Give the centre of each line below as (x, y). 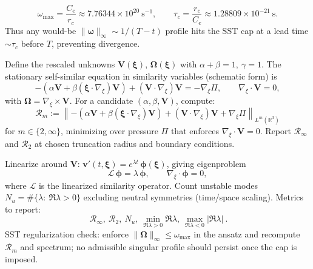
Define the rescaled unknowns (60, 63)
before (32, 43)
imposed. (22, 258)
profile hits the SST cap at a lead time (237, 30)
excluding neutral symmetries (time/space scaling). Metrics (194, 197)
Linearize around (36, 164)
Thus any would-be (41, 30)
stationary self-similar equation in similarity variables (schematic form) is (141, 76)
